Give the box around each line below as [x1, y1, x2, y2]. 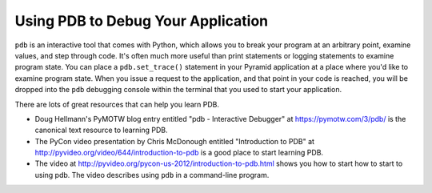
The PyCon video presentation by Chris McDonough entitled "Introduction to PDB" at [34, 136, 315, 146]
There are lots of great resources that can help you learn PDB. [14, 99, 220, 109]
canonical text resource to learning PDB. [34, 125, 168, 135]
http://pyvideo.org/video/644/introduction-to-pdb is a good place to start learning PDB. [34, 148, 324, 158]
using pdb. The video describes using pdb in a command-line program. [34, 170, 270, 179]
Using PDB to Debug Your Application [14, 12, 268, 30]
